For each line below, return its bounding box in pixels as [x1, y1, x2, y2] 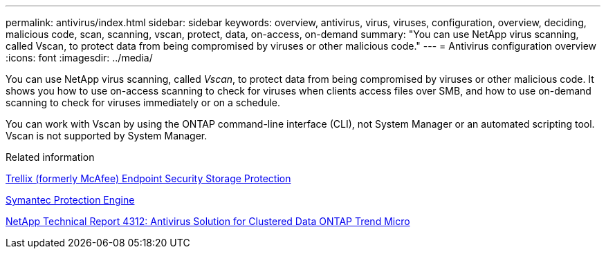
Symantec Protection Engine [6, 194, 135, 206]
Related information [6, 151, 95, 163]
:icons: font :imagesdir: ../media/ [6, 52, 153, 63]
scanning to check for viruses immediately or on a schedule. [6, 97, 281, 108]
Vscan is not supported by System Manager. [6, 130, 208, 141]
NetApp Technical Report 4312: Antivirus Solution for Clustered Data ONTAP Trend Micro [6, 215, 410, 227]
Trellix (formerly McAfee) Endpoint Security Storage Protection [6, 173, 291, 184]
